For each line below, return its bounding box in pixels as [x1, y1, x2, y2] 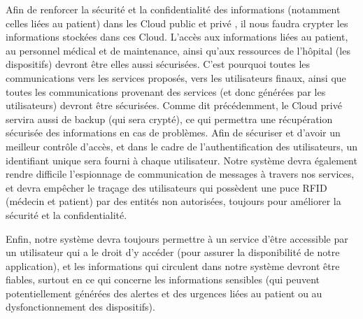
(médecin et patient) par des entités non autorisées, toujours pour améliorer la [6, 194, 341, 208]
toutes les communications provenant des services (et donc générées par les [6, 84, 326, 99]
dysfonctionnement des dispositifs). [6, 299, 155, 314]
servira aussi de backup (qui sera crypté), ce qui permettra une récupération [6, 111, 333, 126]
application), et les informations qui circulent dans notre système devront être [6, 258, 340, 273]
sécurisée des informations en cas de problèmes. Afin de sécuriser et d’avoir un [6, 125, 341, 140]
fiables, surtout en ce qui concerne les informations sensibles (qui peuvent [6, 272, 320, 287]
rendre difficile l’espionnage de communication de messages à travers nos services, [6, 166, 355, 181]
